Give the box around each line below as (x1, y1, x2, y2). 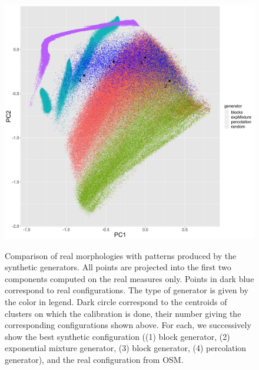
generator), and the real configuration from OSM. (5, 353, 184, 366)
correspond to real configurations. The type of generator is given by (5, 284, 248, 296)
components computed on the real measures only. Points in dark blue (5, 272, 254, 284)
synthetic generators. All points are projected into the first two (5, 261, 231, 273)
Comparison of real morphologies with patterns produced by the (5, 249, 237, 261)
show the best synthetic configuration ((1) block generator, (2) (5, 330, 230, 342)
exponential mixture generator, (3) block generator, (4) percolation (5, 342, 247, 354)
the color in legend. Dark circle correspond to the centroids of (5, 296, 227, 308)
